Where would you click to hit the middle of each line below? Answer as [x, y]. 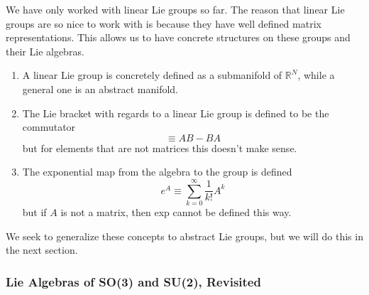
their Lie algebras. [45, 51]
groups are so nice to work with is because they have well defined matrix [164, 23]
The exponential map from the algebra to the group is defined [157, 172]
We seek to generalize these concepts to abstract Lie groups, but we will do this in [184, 236]
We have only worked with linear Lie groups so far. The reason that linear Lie [175, 9]
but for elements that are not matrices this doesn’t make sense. [160, 147]
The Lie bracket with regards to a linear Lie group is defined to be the [176, 113]
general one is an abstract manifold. [100, 88]
